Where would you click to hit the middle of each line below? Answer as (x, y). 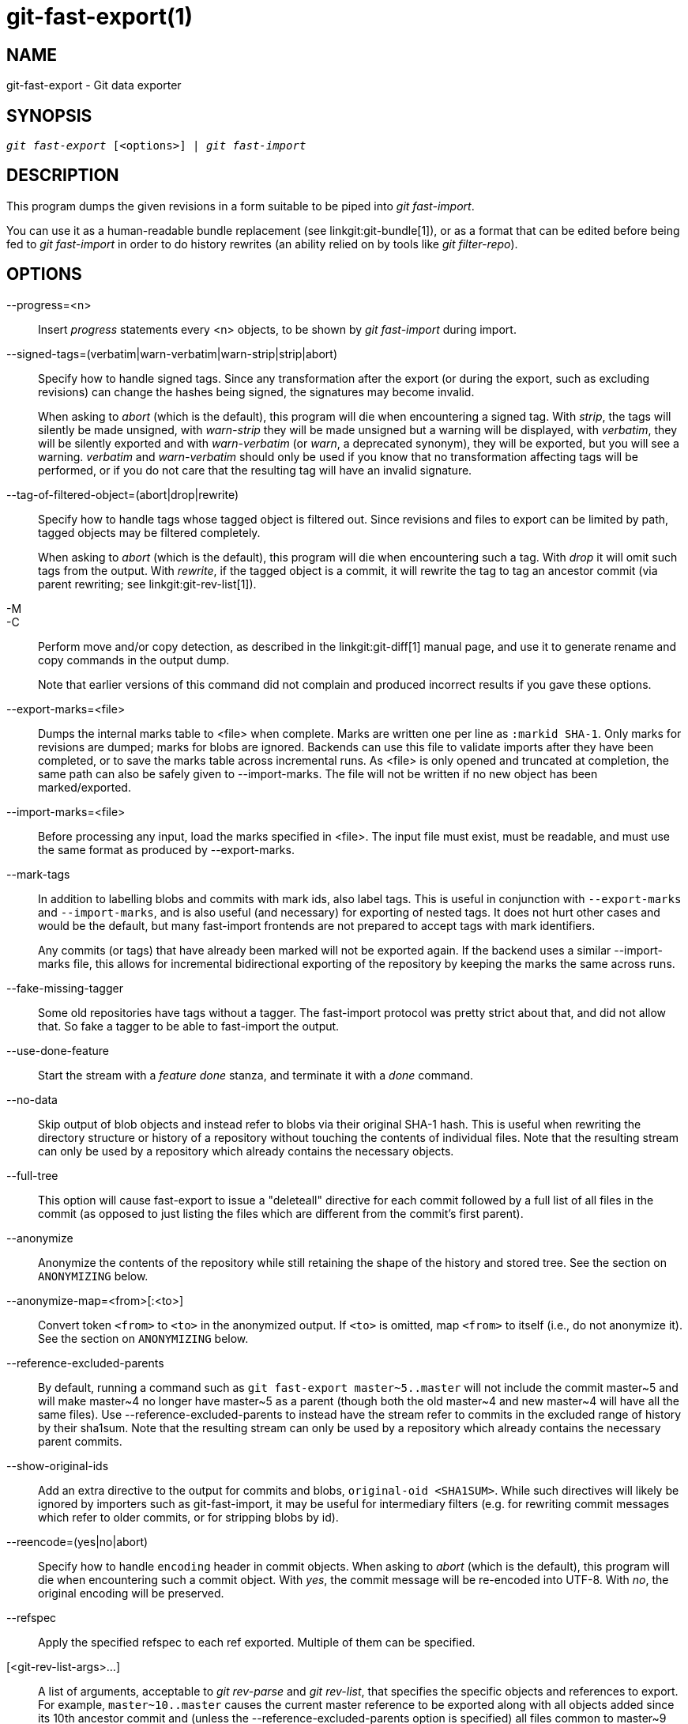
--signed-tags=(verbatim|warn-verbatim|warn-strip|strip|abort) (172, 353)
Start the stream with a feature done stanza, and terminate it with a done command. (256, 1075)
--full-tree (32, 1175)
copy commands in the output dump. (134, 660)
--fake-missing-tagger (65, 988)
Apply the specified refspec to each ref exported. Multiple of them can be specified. (257, 1642)
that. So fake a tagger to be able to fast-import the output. (189, 1026)
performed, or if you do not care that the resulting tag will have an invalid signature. (255, 470)
